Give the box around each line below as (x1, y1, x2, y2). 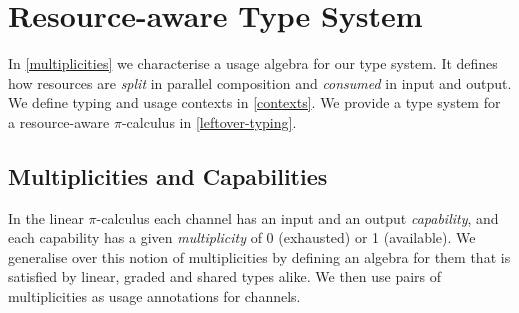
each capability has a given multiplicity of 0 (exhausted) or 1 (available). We (8, 227, 476, 248)
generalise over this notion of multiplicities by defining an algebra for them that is (8, 246, 511, 267)
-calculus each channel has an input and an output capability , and (96, 207, 499, 228)
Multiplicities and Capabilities (8, 160, 328, 191)
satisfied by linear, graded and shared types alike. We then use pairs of (8, 266, 442, 287)
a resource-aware (8, 111, 110, 132)
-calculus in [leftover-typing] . (121, 111, 297, 132)
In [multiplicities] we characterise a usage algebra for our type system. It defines (8, 53, 498, 74)
